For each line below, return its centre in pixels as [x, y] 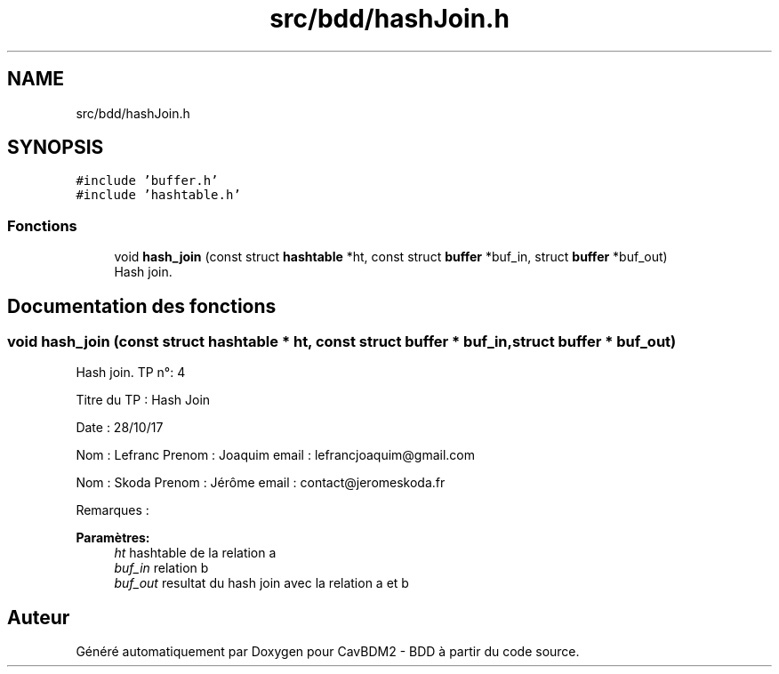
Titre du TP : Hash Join [143, 400]
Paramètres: [113, 538]
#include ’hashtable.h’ [158, 195]
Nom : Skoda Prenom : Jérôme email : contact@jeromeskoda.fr [261, 483]
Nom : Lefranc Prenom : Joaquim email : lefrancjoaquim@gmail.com [276, 455]
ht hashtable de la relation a [195, 553]
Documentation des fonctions [142, 306]
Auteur [39, 617]
